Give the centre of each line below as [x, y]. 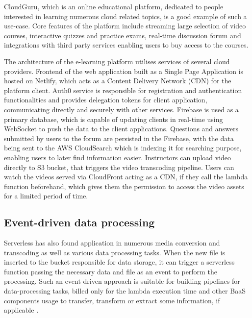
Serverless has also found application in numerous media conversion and [112, 243]
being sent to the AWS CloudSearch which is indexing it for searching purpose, [123, 148]
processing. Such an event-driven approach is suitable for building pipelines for [122, 281]
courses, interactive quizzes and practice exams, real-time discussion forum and [123, 35]
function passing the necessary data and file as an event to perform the [111, 271]
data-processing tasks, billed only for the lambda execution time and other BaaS [125, 291]
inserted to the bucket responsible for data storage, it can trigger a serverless [119, 262]
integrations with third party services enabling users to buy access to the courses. [126, 45]
